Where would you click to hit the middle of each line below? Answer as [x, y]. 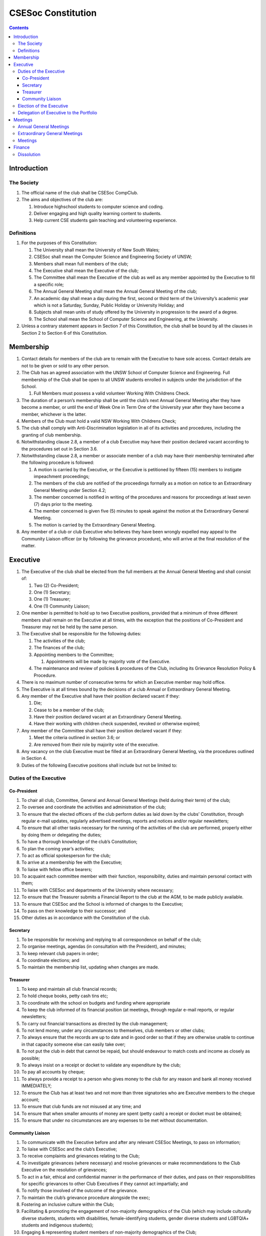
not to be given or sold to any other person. [66, 365]
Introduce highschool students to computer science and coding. [99, 206]
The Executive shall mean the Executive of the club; [86, 270]
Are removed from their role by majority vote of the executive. [96, 745]
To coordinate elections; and [50, 960]
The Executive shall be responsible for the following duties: [81, 634]
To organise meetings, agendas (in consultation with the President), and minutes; [104, 946]
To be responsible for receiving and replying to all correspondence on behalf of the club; [111, 939]
